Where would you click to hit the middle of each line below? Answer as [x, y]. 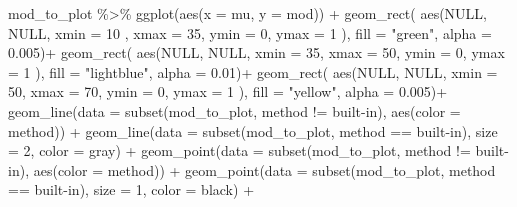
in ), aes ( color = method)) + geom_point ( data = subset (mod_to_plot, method [252, 169]
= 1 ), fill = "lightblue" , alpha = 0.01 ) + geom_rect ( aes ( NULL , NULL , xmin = [253, 71]
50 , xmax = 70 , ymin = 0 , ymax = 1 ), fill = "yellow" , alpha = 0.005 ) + [228, 91]
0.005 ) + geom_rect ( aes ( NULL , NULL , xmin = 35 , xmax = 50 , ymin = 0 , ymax [256, 52]
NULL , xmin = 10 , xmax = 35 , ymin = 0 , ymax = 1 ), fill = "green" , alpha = [250, 32]
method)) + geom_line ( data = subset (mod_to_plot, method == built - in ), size [253, 130]
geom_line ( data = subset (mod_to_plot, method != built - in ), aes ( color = [234, 110]
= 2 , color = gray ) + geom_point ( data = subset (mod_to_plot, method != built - [258, 150]
